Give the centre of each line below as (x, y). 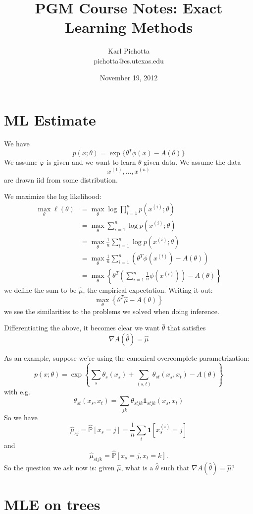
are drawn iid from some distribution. (61, 179)
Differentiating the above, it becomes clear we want (82, 328)
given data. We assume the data (192, 162)
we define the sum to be (40, 290)
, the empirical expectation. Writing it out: (148, 290)
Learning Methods (129, 27)
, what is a (137, 467)
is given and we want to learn (91, 162)
